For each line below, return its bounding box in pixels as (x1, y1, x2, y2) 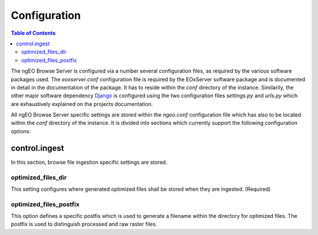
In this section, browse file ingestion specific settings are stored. (11, 158, 168, 166)
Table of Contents (11, 29, 56, 37)
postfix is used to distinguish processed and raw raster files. (11, 221, 157, 228)
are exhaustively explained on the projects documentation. (11, 100, 153, 107)
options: (11, 127, 31, 135)
